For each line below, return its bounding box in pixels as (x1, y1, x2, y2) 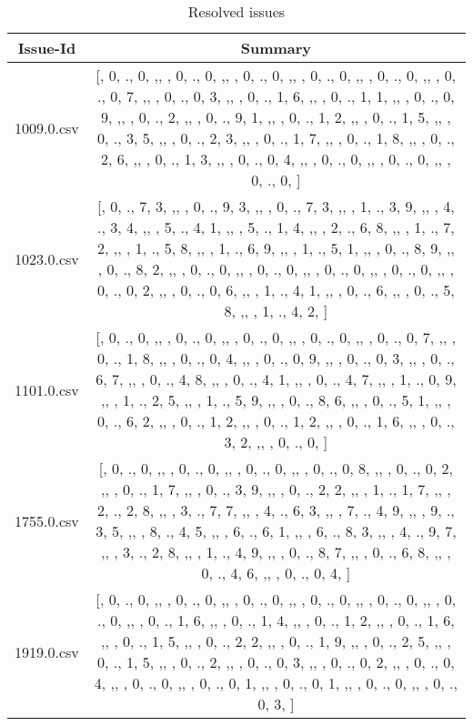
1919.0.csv (15, 640, 79, 662)
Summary (240, 37, 312, 58)
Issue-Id (17, 37, 76, 58)
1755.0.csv (15, 509, 79, 531)
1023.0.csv (15, 247, 79, 269)
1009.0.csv (15, 116, 79, 138)
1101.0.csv (15, 378, 79, 400)
